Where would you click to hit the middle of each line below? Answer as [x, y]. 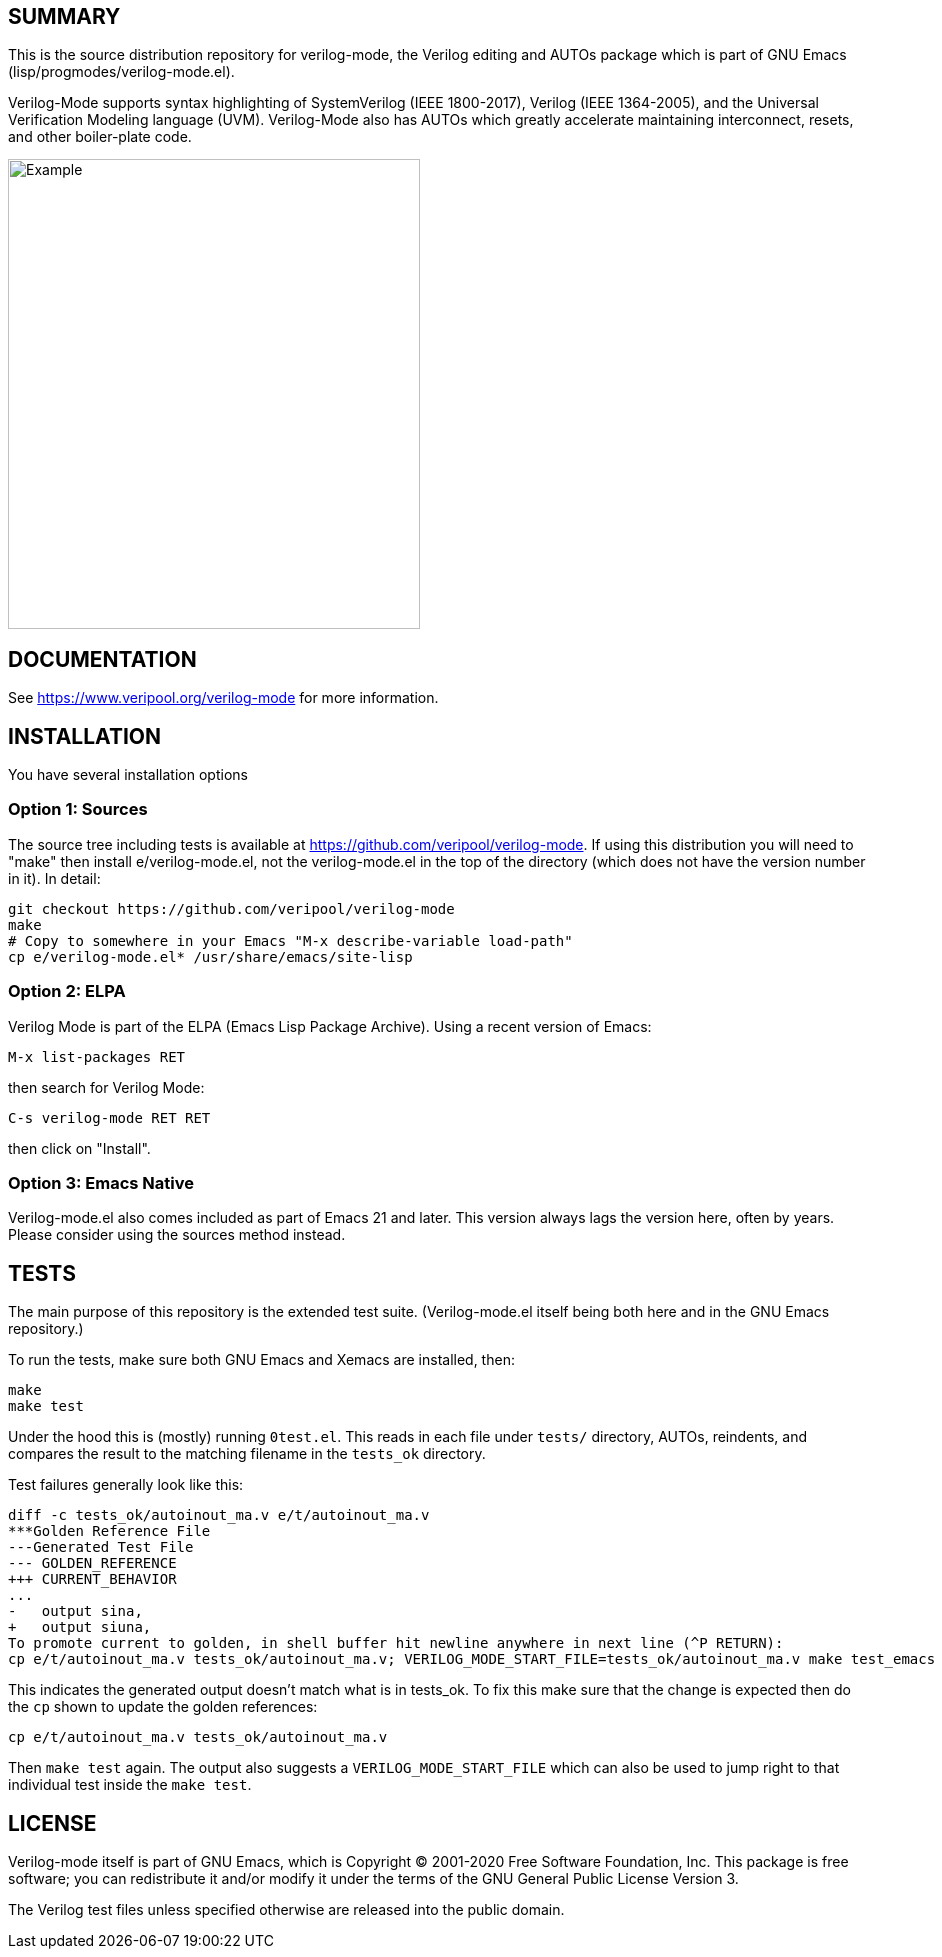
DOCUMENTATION [102, 659]
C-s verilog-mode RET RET [109, 1117]
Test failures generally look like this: [126, 1485]
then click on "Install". [79, 1148]
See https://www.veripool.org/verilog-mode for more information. [223, 698]
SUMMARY [64, 16]
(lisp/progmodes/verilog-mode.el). [121, 72]
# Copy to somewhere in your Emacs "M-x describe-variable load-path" [290, 940]
